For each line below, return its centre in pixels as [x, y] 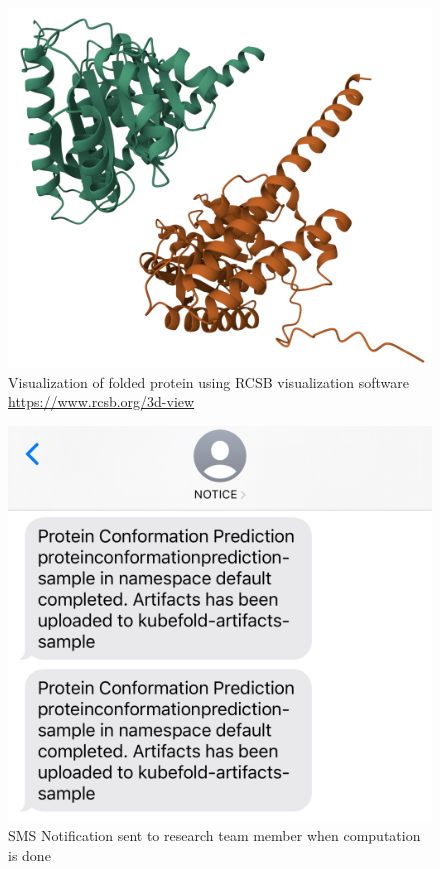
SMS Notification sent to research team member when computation [214, 835]
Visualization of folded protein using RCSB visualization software [208, 381]
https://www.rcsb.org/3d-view [101, 401]
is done [29, 855]
